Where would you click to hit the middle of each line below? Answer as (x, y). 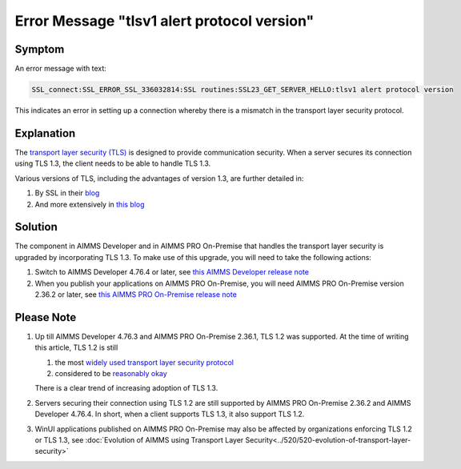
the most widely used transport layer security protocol (144, 362)
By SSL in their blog (67, 193)
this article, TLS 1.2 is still (76, 347)
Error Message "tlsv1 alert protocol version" (164, 21)
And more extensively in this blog (90, 204)
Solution (36, 227)
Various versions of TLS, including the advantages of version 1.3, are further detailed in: (159, 178)
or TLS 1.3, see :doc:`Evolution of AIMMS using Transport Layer (139, 440)
